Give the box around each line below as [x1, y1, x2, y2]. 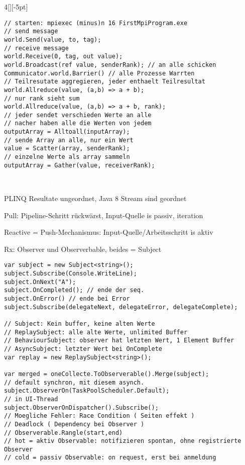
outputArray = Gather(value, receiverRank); [4, 161, 155, 169]
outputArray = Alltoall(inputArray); [4, 128, 130, 136]
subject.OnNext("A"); [4, 278, 76, 286]
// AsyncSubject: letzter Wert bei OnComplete [4, 345, 162, 352]
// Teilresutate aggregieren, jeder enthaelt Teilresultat [4, 78, 205, 85]
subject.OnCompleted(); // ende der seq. [4, 287, 145, 294]
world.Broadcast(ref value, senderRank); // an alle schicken [4, 61, 216, 68]
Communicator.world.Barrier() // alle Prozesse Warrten [4, 69, 195, 77]
